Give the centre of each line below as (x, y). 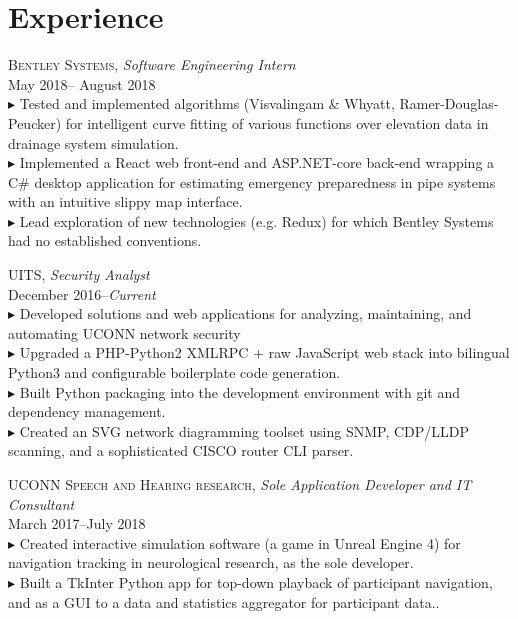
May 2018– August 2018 (82, 83)
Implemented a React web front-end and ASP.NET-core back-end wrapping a (257, 162)
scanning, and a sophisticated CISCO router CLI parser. (181, 450)
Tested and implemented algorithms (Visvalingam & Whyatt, (207, 103)
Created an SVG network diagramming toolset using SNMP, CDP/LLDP (244, 430)
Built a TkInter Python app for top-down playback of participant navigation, (256, 581)
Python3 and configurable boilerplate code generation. (174, 372)
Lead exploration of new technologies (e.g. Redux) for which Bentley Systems (256, 220)
